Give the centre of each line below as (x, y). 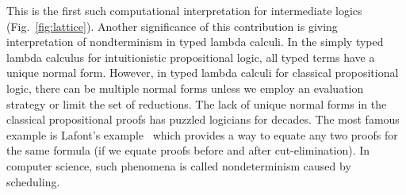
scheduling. (33, 181)
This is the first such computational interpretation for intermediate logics (184, 10)
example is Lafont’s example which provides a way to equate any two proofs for (202, 134)
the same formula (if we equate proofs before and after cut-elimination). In (188, 150)
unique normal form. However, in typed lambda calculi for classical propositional (203, 73)
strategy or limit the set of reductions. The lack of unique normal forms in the (197, 103)
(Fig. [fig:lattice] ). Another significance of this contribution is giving (172, 26)
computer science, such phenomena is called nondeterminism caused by (179, 165)
